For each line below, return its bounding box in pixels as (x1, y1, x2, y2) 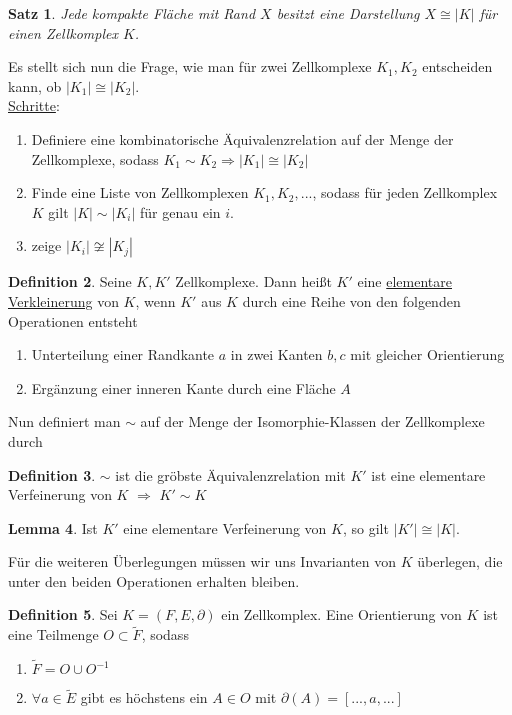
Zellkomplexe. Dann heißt (175, 271, 332, 292)
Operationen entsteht (8, 310, 138, 331)
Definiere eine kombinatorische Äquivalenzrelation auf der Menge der (31, 128, 454, 149)
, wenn (135, 290, 176, 311)
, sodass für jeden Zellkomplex (312, 182, 498, 203)
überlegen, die (417, 551, 503, 572)
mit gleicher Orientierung (350, 344, 505, 365)
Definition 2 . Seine (8, 271, 132, 292)
